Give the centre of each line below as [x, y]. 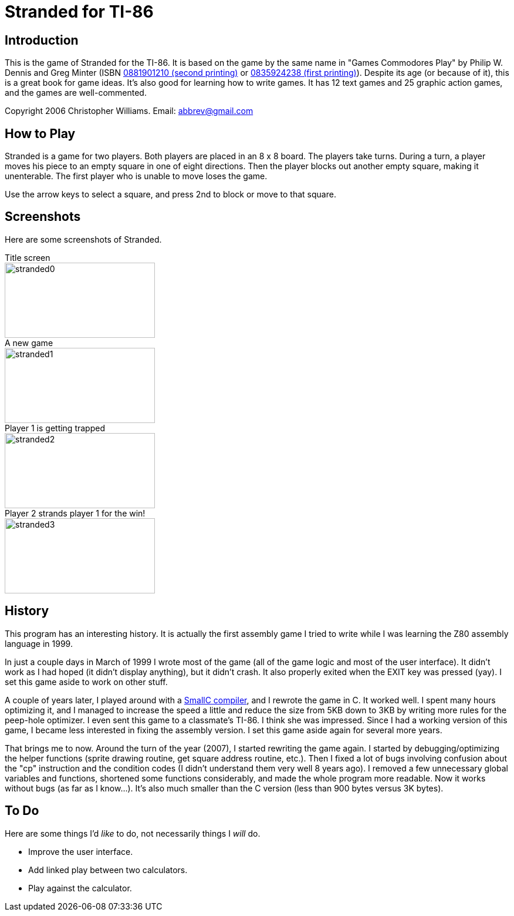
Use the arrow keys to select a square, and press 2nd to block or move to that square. [170, 194]
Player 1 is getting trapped [55, 428]
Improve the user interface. [81, 851]
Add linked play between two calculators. [108, 870]
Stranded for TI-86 [79, 12]
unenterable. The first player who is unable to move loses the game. [136, 176]
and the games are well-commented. [76, 93]
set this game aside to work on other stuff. [86, 682]
